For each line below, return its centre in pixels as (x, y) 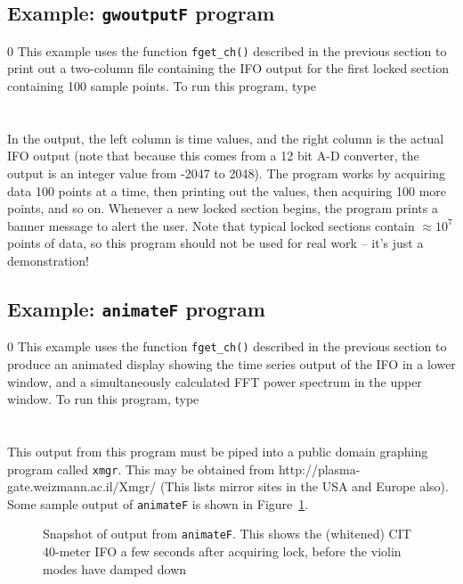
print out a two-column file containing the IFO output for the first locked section (228, 68)
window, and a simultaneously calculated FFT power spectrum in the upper (215, 381)
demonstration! (48, 260)
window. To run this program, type (103, 399)
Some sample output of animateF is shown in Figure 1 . (158, 503)
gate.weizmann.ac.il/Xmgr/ (82, 486)
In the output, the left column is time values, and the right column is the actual (226, 138)
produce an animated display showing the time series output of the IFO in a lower (231, 364)
